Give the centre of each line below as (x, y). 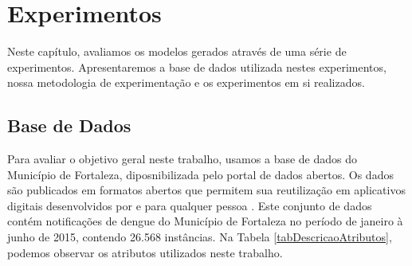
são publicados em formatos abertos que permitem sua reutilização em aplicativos (206, 190)
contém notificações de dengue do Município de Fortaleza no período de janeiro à (205, 221)
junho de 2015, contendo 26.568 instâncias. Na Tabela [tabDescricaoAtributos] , (200, 237)
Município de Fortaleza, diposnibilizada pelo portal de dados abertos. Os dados (200, 174)
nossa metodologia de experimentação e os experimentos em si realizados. (186, 82)
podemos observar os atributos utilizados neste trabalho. (145, 252)
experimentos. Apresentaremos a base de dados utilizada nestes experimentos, (197, 66)
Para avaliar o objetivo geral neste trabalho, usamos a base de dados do (182, 159)
